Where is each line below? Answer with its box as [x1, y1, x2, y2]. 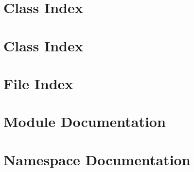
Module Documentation [3, 111, 166, 131]
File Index [3, 73, 73, 93]
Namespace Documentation [3, 149, 191, 169]
